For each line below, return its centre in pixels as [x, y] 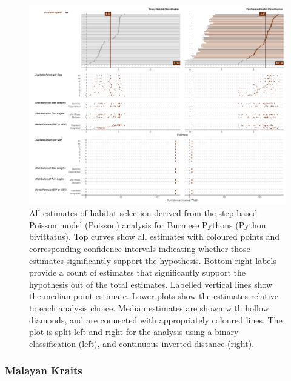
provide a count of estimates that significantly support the [138, 272]
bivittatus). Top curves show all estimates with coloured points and [155, 237]
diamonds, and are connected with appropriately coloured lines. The [156, 320]
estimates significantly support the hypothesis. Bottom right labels [153, 260]
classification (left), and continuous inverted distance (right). [142, 343]
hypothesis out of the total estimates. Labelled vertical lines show [151, 284]
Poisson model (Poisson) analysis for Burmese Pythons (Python [148, 224]
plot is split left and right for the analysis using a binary [134, 332]
